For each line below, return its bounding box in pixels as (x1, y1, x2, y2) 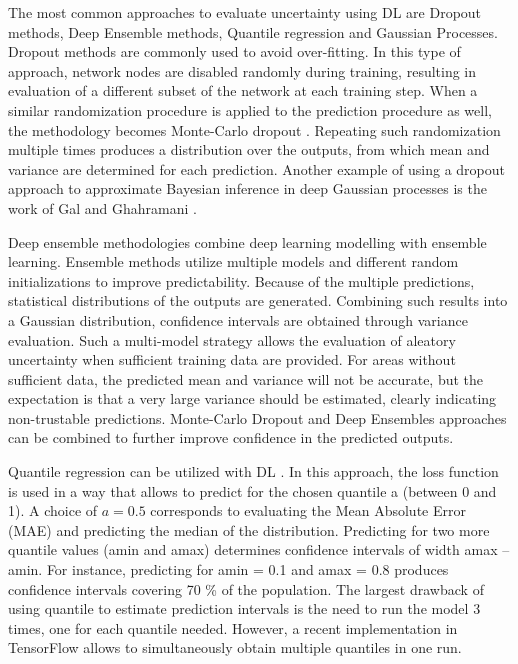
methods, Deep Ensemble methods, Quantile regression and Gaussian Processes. (8, 21, 498, 42)
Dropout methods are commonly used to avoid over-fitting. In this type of (8, 41, 461, 62)
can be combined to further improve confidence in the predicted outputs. (8, 427, 454, 448)
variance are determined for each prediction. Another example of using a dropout (8, 158, 505, 179)
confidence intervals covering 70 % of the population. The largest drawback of (8, 578, 484, 599)
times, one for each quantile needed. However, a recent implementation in (8, 617, 458, 638)
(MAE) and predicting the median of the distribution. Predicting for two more (8, 519, 490, 540)
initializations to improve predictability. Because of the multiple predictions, (8, 270, 475, 291)
